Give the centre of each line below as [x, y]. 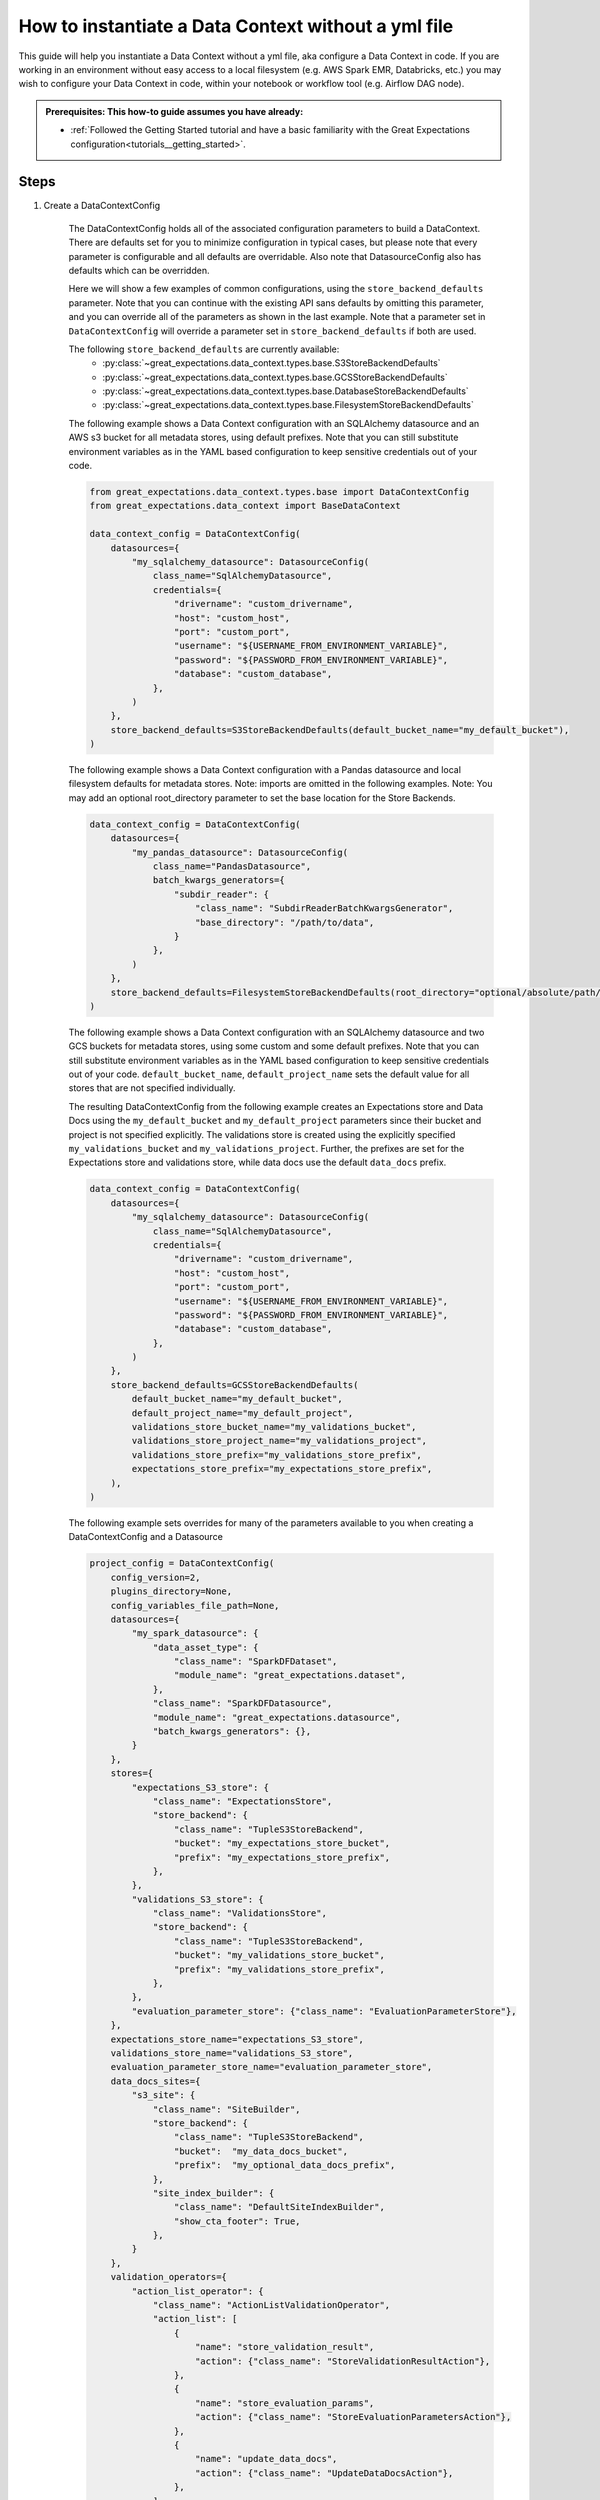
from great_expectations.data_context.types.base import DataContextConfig [279, 492]
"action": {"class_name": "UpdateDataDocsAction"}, [324, 2473]
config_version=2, [155, 1577]
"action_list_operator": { [197, 2291]
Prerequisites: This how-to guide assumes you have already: [174, 111]
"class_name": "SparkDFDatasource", [242, 1703]
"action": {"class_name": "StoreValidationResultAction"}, [343, 2361]
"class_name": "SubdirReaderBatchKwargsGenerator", [324, 908]
